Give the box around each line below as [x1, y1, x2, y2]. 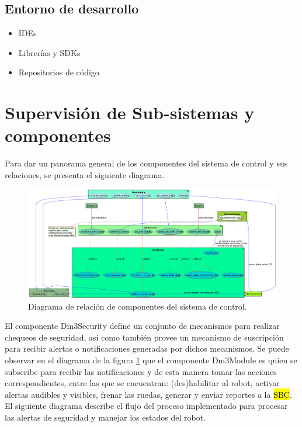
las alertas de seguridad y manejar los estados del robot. [5, 411, 206, 423]
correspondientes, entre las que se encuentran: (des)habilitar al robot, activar [5, 377, 280, 389]
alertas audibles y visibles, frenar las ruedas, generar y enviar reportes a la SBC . [5, 388, 292, 400]
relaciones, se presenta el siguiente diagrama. [5, 168, 165, 180]
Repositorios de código [18, 66, 99, 78]
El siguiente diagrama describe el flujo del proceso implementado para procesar [5, 400, 288, 412]
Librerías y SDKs [18, 46, 81, 58]
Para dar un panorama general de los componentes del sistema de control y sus [5, 157, 288, 169]
